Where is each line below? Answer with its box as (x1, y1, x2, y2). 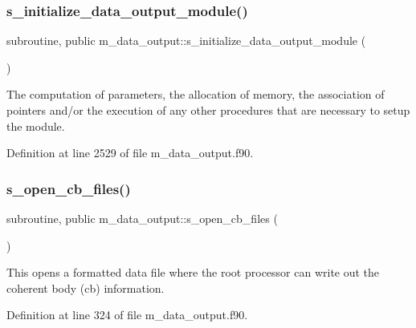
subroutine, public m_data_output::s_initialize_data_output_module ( (6, 32, 366, 49)
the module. (6, 117, 65, 134)
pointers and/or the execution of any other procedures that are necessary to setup (6, 102, 410, 118)
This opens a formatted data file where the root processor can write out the (6, 264, 380, 281)
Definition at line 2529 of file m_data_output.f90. (6, 144, 254, 161)
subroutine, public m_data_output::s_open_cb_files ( (6, 210, 278, 226)
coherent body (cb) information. (6, 279, 165, 296)
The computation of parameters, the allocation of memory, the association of (6, 86, 385, 103)
